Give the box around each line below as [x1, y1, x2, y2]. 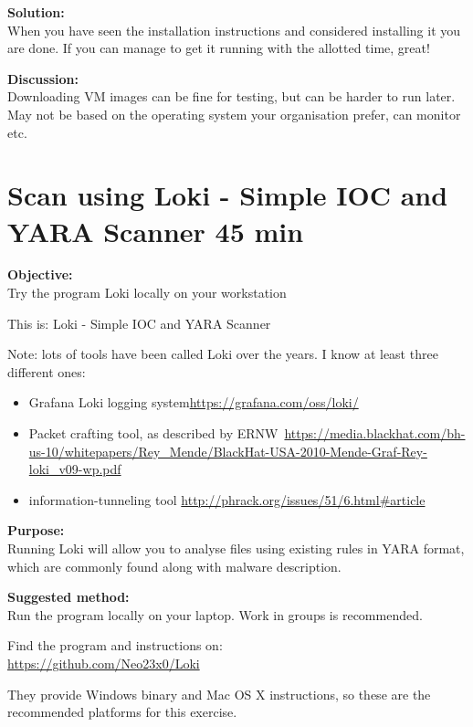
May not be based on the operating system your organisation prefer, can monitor [7, 104, 461, 123]
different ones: [7, 362, 86, 381]
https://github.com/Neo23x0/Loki [7, 653, 200, 672]
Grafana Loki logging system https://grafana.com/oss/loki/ [28, 393, 359, 412]
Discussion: [7, 68, 79, 88]
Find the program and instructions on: [7, 636, 223, 655]
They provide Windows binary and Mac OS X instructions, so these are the [7, 684, 431, 703]
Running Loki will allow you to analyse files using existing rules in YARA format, [7, 539, 465, 557]
